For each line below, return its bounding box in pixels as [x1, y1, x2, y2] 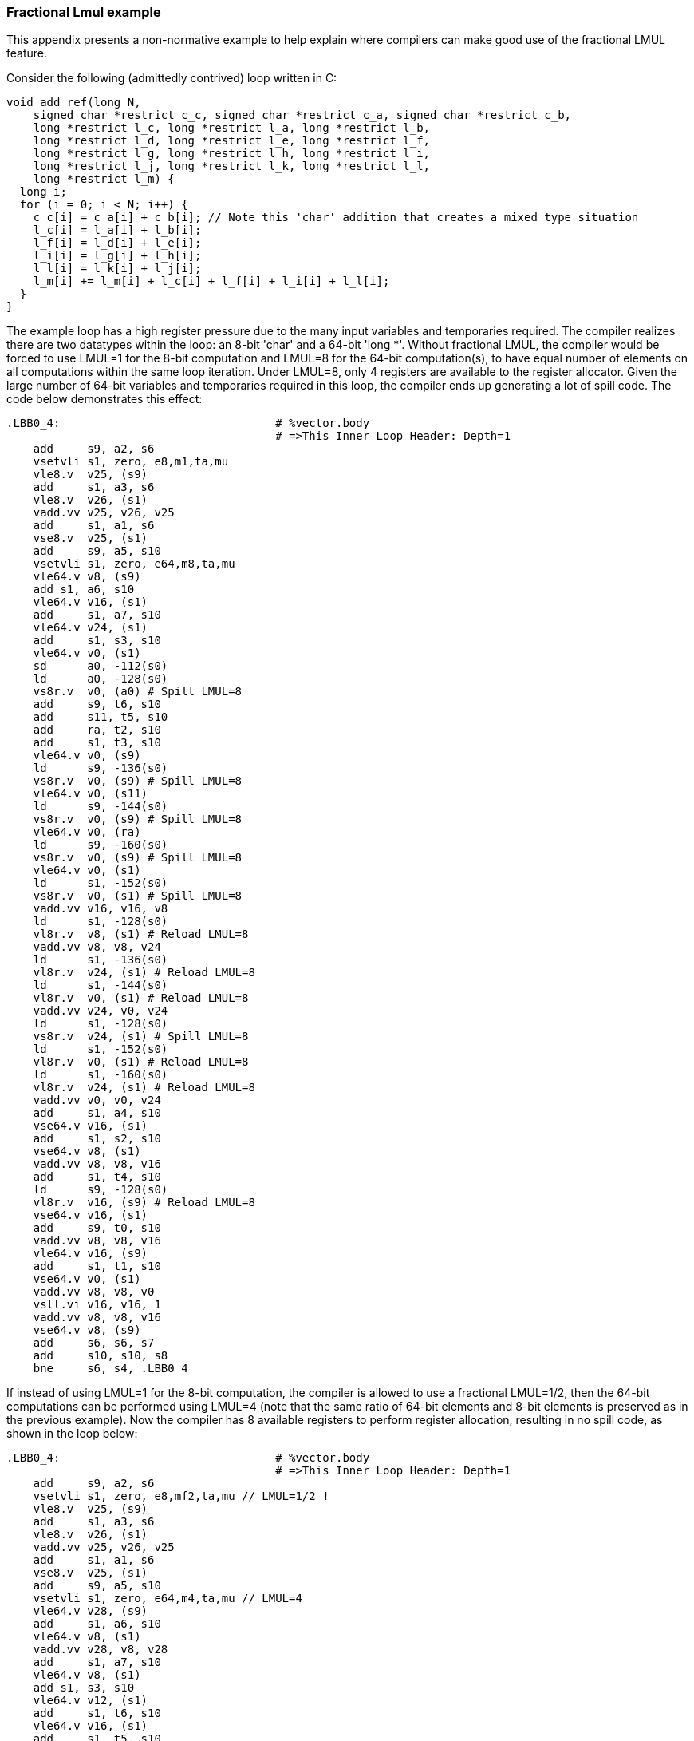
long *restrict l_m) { [33, 172, 175, 186]
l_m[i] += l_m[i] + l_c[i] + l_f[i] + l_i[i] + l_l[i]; [33, 275, 390, 288]
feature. [6, 46, 48, 61]
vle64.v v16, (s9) [33, 1247, 148, 1260]
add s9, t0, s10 [33, 1221, 161, 1235]
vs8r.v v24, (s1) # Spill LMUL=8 [33, 1030, 249, 1043]
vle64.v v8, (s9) [33, 570, 141, 584]
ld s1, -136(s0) [33, 953, 168, 967]
